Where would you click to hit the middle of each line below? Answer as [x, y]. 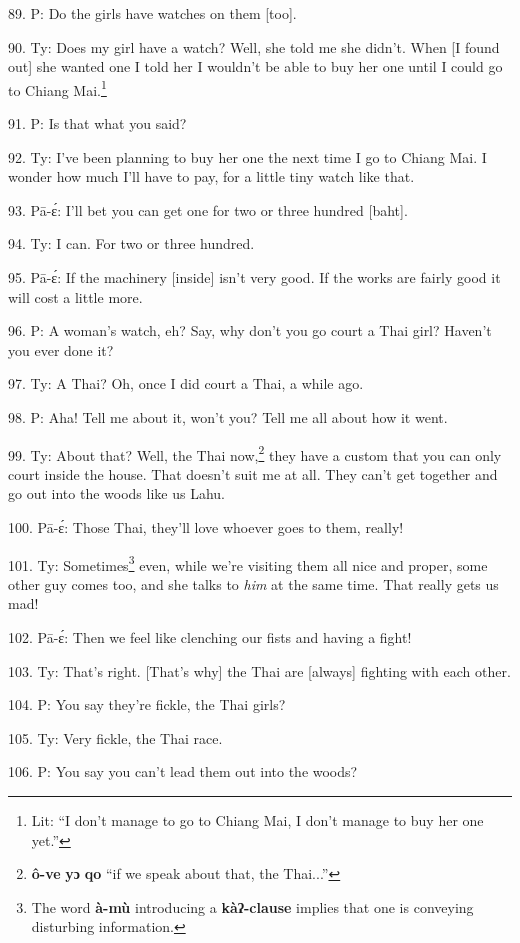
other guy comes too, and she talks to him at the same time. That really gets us [253, 583]
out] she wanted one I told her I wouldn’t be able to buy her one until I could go [255, 66]
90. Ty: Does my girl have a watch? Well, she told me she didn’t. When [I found [254, 46]
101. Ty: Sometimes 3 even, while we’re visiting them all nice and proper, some [248, 563]
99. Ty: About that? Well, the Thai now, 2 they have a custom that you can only [255, 453]
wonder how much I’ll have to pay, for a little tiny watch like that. [211, 176]
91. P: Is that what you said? [97, 123]
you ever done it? [61, 349]
